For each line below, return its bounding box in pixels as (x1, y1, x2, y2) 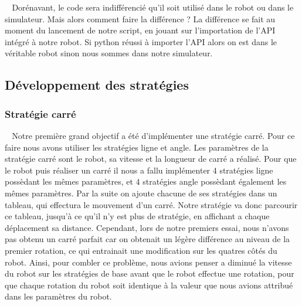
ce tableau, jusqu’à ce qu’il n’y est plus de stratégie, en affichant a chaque (5, 210, 270, 222)
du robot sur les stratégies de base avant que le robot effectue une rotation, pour (5, 267, 294, 280)
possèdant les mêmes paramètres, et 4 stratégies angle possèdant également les (5, 175, 287, 188)
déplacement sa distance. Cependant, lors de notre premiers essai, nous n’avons (5, 221, 289, 233)
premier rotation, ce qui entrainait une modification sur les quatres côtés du (5, 244, 277, 256)
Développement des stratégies (5, 76, 189, 94)
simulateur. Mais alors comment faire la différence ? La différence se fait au (5, 12, 276, 25)
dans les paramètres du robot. (5, 290, 112, 302)
